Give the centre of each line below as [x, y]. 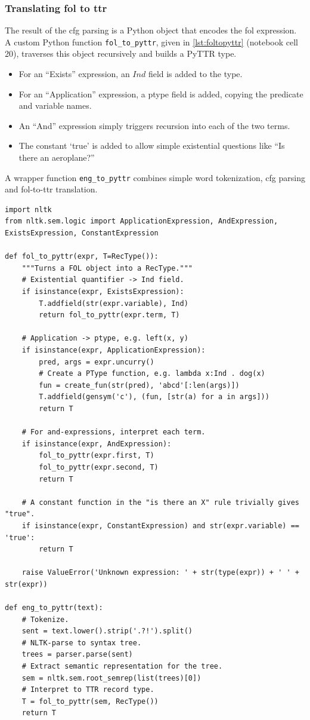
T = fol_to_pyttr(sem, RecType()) [90, 701]
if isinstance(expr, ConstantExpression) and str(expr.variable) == [160, 526]
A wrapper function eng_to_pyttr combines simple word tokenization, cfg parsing [155, 177]
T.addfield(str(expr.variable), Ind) [114, 303]
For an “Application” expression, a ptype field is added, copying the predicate [161, 94]
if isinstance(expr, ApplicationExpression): [114, 350]
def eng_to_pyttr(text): [54, 608]
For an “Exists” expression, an [74, 74]
